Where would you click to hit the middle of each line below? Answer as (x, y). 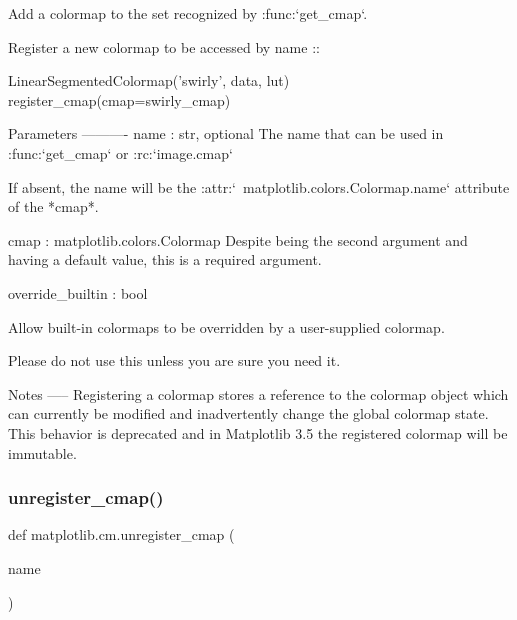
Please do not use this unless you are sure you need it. (174, 360)
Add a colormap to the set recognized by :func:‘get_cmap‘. (188, 13)
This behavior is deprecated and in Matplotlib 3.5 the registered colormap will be (258, 432)
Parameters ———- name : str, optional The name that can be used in (226, 133)
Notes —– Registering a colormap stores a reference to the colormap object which (258, 393)
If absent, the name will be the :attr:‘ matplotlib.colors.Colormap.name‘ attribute (259, 186)
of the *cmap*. (53, 206)
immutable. (42, 452)
